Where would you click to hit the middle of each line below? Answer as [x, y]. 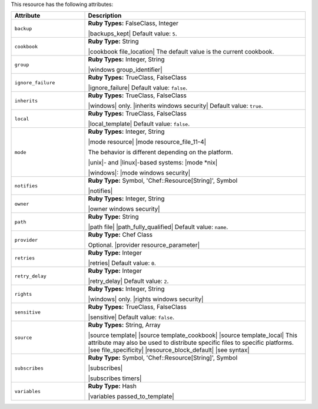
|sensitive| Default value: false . [131, 317]
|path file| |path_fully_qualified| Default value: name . [158, 227]
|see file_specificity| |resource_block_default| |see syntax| [169, 350]
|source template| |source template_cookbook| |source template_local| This [193, 335]
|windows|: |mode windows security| [139, 173]
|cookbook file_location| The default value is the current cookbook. [181, 52]
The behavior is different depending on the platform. [160, 152]
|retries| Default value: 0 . [122, 263]
